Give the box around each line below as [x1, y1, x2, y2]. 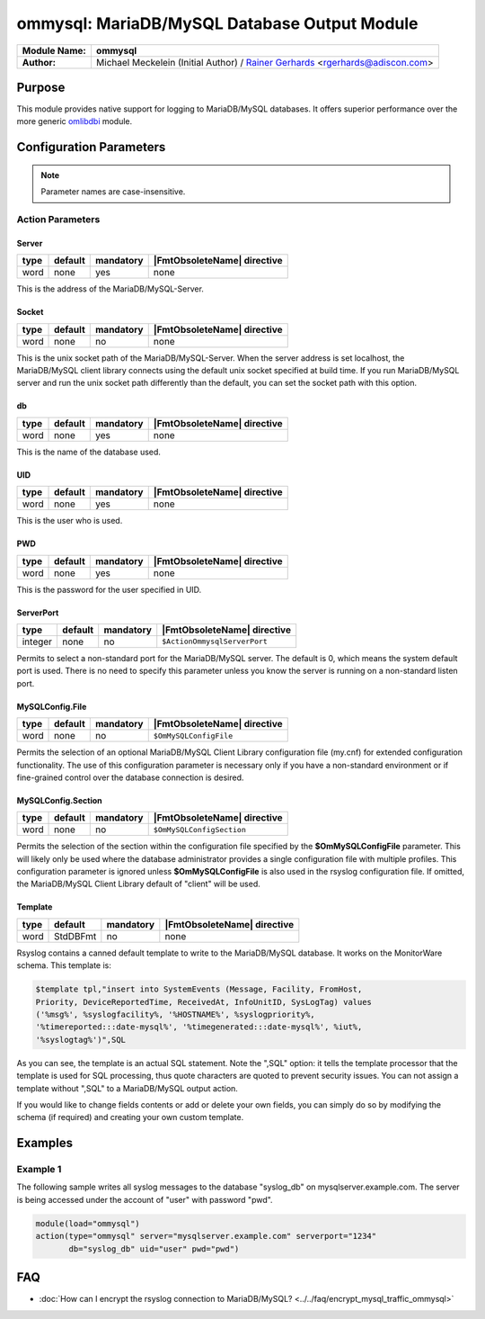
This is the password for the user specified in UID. [16, 584, 202, 595]
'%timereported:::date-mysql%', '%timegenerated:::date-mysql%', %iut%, [35, 1022, 363, 1032]
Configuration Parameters [16, 139, 166, 155]
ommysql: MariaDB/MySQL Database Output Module [16, 13, 419, 33]
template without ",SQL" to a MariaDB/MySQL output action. [16, 1082, 238, 1093]
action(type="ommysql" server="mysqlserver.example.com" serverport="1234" [35, 1231, 377, 1242]
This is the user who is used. [16, 516, 123, 526]
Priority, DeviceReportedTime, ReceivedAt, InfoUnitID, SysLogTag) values [35, 997, 373, 1007]
